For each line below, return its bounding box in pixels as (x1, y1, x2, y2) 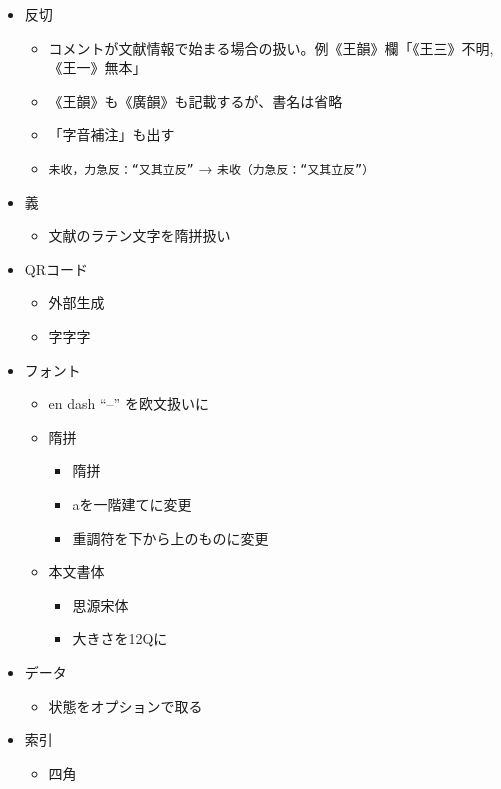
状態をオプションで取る (48, 695, 203, 716)
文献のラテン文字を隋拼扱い (48, 225, 231, 246)
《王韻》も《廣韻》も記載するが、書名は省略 (48, 90, 343, 111)
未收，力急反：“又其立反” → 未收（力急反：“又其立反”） (48, 157, 375, 178)
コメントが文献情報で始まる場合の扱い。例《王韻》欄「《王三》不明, (48, 37, 494, 58)
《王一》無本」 (48, 57, 147, 78)
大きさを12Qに (72, 628, 168, 649)
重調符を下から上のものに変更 (72, 527, 269, 548)
